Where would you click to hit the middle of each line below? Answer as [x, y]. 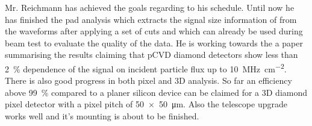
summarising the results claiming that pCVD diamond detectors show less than [151, 55]
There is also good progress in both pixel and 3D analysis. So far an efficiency [148, 80]
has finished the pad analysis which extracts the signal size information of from [151, 19]
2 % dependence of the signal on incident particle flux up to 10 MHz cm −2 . [146, 68]
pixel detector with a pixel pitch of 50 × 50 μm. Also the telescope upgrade [146, 104]
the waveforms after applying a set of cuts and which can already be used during [154, 31]
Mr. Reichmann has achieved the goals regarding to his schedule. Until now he [150, 7]
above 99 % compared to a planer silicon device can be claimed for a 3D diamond [156, 92]
